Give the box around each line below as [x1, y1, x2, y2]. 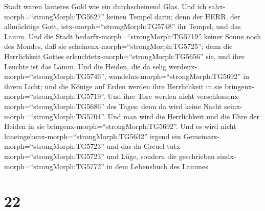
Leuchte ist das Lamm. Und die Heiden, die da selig [4, 61, 167, 71]
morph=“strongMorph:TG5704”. [4, 111, 105, 121]
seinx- [224, 100, 242, 111]
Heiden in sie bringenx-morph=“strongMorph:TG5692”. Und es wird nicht [4, 121, 236, 131]
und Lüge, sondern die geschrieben [106, 150, 215, 161]
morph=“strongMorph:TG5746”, [4, 71, 106, 82]
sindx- [217, 150, 236, 161]
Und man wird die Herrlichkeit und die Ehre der [107, 111, 259, 121]
